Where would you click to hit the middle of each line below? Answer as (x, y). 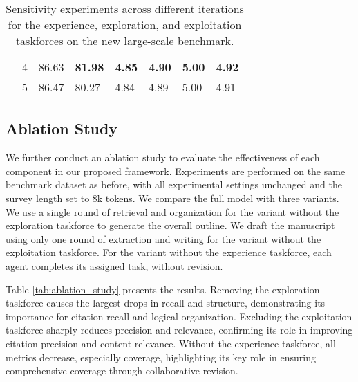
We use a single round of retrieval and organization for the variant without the (172, 211)
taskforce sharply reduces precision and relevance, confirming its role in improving (179, 330)
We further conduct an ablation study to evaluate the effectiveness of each (163, 157)
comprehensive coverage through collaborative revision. (122, 371)
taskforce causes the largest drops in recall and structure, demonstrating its (166, 303)
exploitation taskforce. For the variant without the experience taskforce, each (169, 252)
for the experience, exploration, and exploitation (125, 25)
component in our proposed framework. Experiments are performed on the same (176, 171)
